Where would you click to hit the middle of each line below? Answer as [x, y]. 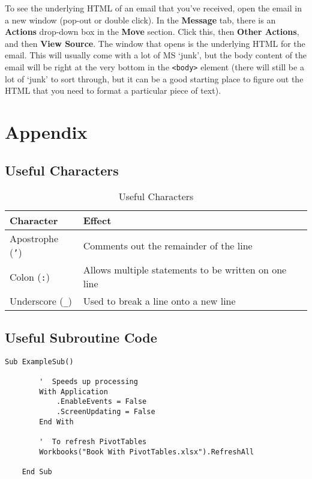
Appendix [46, 132]
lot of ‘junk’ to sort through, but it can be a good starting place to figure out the [154, 78]
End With [56, 422]
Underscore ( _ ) [41, 301]
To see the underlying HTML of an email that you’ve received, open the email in [153, 8]
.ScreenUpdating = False [106, 411]
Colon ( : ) [30, 276]
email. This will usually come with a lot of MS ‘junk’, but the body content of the [156, 55]
